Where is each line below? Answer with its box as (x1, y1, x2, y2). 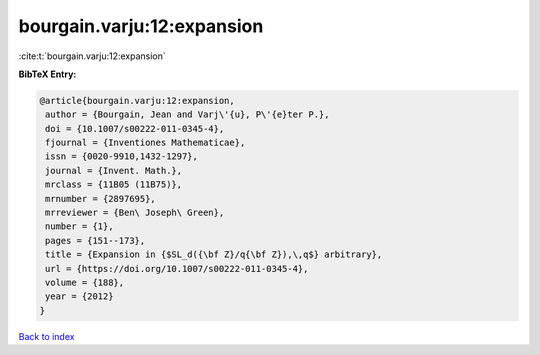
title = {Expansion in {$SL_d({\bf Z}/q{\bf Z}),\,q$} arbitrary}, (45, 249, 383, 260)
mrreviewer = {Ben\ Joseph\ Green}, (45, 207, 225, 219)
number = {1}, (45, 221, 114, 232)
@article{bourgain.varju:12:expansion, (39, 95, 235, 106)
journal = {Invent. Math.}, (45, 165, 183, 176)
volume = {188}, (45, 277, 125, 288)
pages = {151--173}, (45, 235, 146, 246)
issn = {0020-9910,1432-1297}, (45, 151, 199, 162)
